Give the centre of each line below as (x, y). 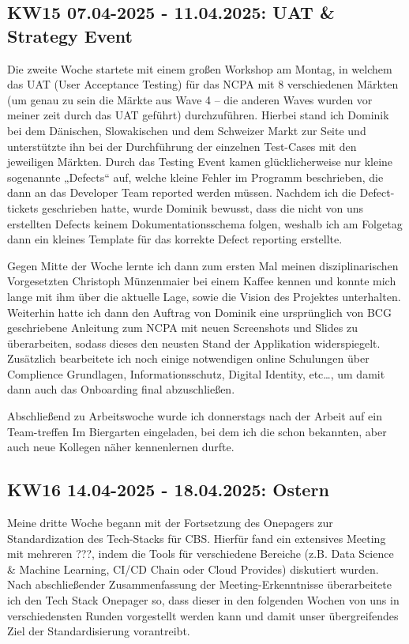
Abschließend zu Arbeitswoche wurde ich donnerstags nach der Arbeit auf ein (195, 416)
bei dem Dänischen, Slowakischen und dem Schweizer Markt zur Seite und (187, 130)
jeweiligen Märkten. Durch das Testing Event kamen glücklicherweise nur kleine (200, 162)
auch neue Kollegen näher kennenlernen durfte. (121, 447)
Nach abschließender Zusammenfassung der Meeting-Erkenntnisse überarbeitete (199, 584)
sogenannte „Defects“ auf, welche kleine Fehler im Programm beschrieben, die (195, 177)
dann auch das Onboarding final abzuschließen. (121, 389)
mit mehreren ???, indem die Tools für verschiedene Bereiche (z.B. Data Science (201, 554)
